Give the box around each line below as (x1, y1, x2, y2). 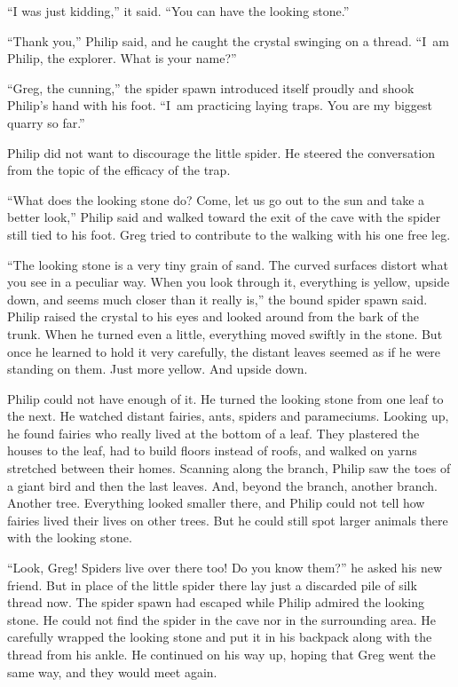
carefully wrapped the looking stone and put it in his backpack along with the (7, 628, 432, 646)
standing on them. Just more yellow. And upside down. (7, 359, 308, 378)
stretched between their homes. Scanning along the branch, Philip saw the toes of (7, 459, 451, 478)
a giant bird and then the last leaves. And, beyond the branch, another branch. (7, 476, 438, 494)
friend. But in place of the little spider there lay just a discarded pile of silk (7, 575, 417, 594)
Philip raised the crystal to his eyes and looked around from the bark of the (7, 307, 419, 326)
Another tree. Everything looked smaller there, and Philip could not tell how (7, 494, 425, 512)
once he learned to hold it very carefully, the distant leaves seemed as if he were (7, 342, 441, 360)
